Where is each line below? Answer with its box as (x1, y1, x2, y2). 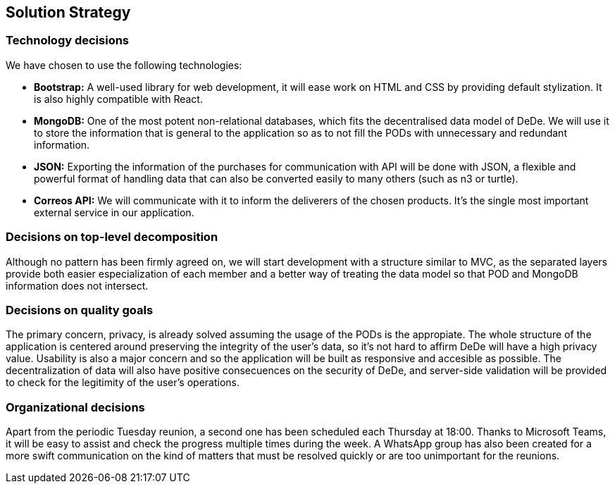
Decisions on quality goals (6, 302, 154, 317)
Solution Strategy (6, 4, 131, 21)
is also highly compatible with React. (34, 92, 203, 105)
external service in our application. (34, 206, 194, 218)
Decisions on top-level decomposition (6, 230, 218, 244)
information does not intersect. (6, 279, 149, 292)
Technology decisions (6, 33, 130, 48)
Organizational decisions (6, 400, 145, 414)
